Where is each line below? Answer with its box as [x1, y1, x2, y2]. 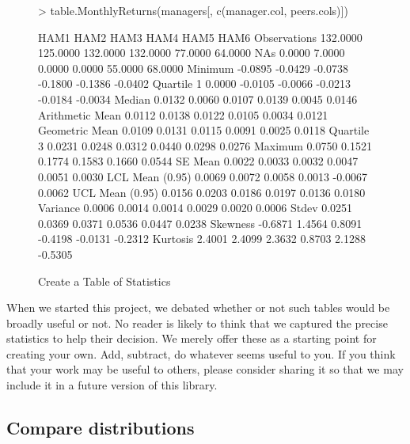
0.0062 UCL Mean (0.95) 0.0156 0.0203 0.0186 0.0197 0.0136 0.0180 [38, 184, 366, 200]
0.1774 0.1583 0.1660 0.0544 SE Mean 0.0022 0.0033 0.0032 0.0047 [38, 153, 359, 169]
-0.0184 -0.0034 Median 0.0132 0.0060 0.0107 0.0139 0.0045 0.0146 [38, 90, 358, 107]
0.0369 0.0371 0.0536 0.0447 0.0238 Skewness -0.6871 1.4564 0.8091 [38, 214, 363, 231]
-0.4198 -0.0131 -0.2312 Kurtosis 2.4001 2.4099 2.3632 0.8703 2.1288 [38, 230, 366, 247]
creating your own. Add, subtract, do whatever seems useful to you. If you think [6, 345, 396, 362]
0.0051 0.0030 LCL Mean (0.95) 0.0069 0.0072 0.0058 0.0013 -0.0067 [38, 168, 368, 184]
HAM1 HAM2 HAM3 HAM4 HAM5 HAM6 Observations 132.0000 [38, 28, 363, 45]
